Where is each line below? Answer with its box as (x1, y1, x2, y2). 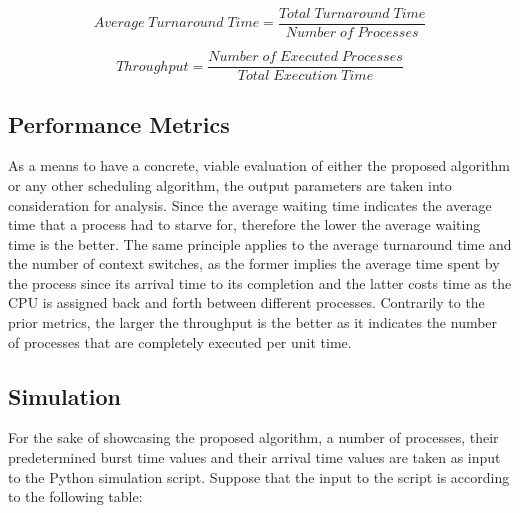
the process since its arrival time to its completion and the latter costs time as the (8, 272, 512, 293)
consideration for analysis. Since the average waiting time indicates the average (8, 194, 492, 215)
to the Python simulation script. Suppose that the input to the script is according (8, 466, 510, 487)
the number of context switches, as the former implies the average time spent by (8, 253, 500, 274)
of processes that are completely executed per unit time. (8, 331, 352, 352)
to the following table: (8, 486, 143, 507)
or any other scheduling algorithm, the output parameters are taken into (8, 174, 452, 195)
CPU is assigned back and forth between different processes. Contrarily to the (8, 292, 485, 313)
